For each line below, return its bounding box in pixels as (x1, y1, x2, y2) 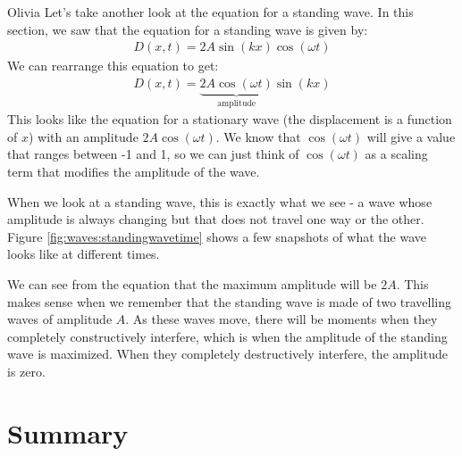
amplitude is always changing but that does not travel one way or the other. (7, 210, 424, 228)
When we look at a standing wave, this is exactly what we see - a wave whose (7, 192, 433, 211)
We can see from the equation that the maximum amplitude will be (7, 275, 377, 294)
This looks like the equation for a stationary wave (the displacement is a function (7, 110, 452, 129)
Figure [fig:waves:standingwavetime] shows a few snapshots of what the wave (7, 227, 426, 245)
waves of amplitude (7, 310, 113, 328)
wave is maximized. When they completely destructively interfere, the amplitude (7, 344, 448, 363)
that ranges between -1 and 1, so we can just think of (7, 145, 299, 163)
